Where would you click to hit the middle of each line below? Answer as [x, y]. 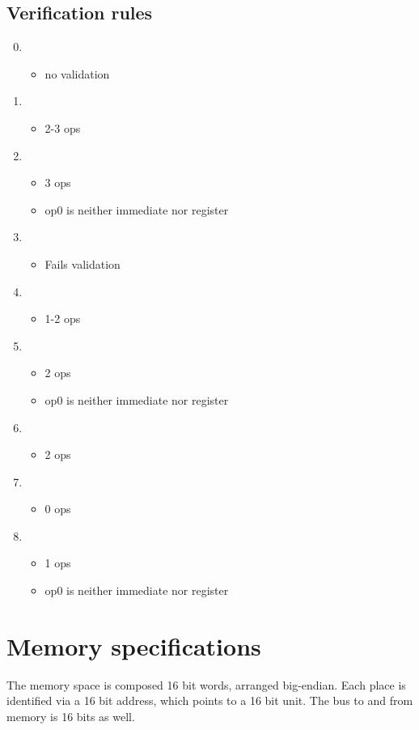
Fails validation [83, 263]
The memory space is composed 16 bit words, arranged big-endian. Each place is [206, 684]
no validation [77, 73]
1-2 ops [63, 318]
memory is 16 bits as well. [71, 716]
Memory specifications [134, 645]
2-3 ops [63, 127]
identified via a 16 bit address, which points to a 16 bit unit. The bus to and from [210, 700]
